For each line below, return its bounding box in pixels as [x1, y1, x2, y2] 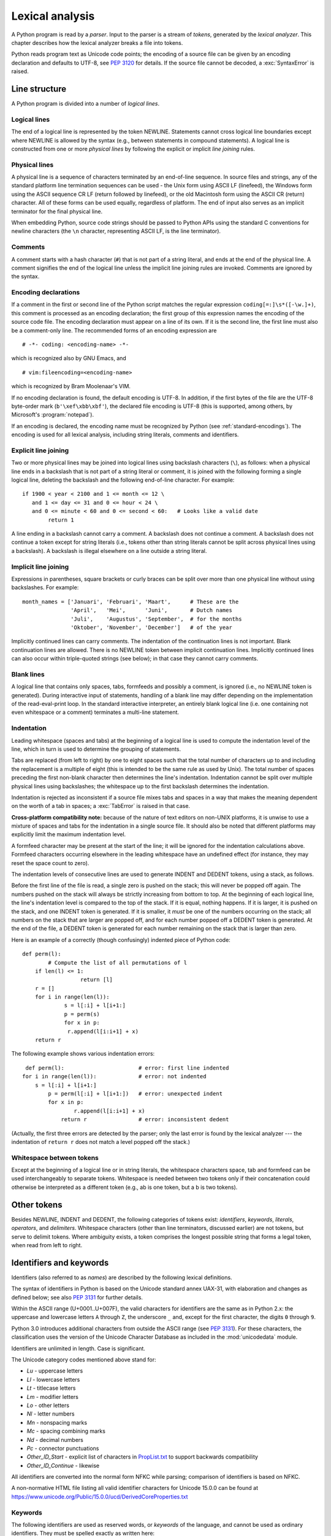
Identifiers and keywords [11, 1257, 109, 1268]
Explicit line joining [11, 446, 69, 455]
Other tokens [11, 1199, 63, 1210]
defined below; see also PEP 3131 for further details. [11, 1293, 143, 1301]
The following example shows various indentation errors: [11, 1050, 155, 1057]
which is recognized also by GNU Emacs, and [11, 355, 127, 362]
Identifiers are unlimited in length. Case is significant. [11, 1344, 145, 1352]
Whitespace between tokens [11, 1153, 99, 1162]
